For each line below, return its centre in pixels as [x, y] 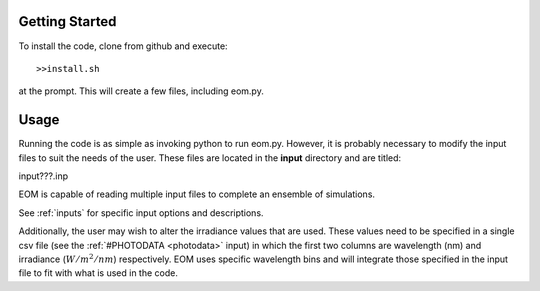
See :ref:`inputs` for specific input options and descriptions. [141, 212]
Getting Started [67, 21]
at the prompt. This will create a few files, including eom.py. [141, 91]
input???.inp [43, 176]
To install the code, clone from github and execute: [123, 46]
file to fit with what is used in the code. [98, 273]
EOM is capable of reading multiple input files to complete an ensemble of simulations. [196, 194]
